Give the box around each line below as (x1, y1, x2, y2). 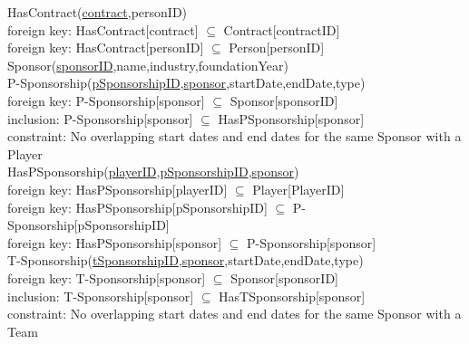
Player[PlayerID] (252, 179, 345, 198)
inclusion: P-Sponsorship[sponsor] (7, 109, 193, 128)
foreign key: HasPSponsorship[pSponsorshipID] (7, 197, 268, 216)
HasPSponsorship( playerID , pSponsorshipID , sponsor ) (7, 162, 299, 181)
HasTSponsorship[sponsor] (219, 286, 366, 305)
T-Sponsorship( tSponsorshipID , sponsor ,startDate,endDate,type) (7, 251, 364, 270)
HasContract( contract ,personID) (7, 3, 188, 21)
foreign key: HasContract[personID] (7, 38, 204, 57)
